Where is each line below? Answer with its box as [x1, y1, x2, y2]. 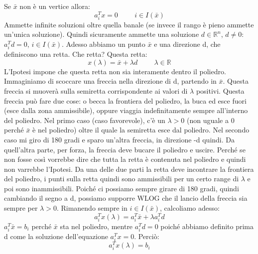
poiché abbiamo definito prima [160, 221, 254, 231]
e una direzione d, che [154, 39, 221, 49]
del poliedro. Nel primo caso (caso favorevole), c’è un [4, 115, 165, 125]
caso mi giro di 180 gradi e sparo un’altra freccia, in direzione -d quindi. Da [4, 134, 235, 144]
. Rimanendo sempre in [56, 203, 128, 213]
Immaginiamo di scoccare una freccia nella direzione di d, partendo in [4, 76, 217, 86]
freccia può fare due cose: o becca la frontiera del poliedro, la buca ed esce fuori [4, 95, 247, 106]
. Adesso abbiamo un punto [62, 39, 145, 49]
